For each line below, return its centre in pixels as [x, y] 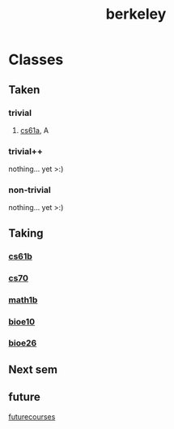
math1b [23, 299]
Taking [26, 233]
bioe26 [23, 343]
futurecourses [32, 416]
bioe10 [22, 321]
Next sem [33, 369]
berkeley [136, 14]
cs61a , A [34, 130]
